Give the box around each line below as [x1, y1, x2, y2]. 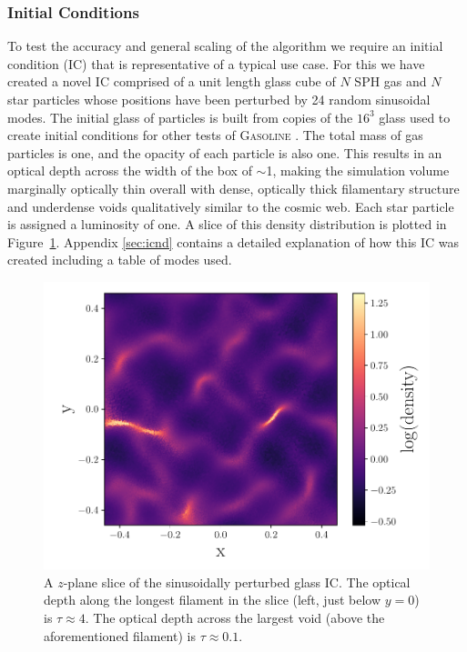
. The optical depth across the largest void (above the [85, 608, 385, 627]
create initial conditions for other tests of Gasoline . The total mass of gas [7, 125, 423, 145]
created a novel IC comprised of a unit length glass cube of [7, 72, 336, 91]
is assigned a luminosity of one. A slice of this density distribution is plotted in [7, 215, 447, 234]
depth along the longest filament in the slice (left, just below [44, 590, 381, 609]
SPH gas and [354, 72, 427, 91]
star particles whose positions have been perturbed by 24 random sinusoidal [7, 90, 431, 108]
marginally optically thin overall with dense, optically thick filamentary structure [7, 178, 460, 197]
